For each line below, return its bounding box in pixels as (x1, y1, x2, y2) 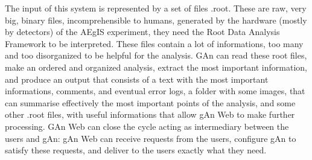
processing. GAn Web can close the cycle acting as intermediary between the (5, 120, 289, 132)
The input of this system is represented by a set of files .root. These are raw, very (5, 2, 307, 14)
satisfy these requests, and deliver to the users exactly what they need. (5, 144, 267, 156)
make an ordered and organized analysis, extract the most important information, (5, 60, 307, 73)
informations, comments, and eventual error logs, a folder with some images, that (5, 85, 305, 97)
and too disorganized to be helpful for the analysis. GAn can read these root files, (5, 49, 307, 62)
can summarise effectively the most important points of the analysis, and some (5, 96, 296, 109)
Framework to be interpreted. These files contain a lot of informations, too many (5, 37, 304, 50)
